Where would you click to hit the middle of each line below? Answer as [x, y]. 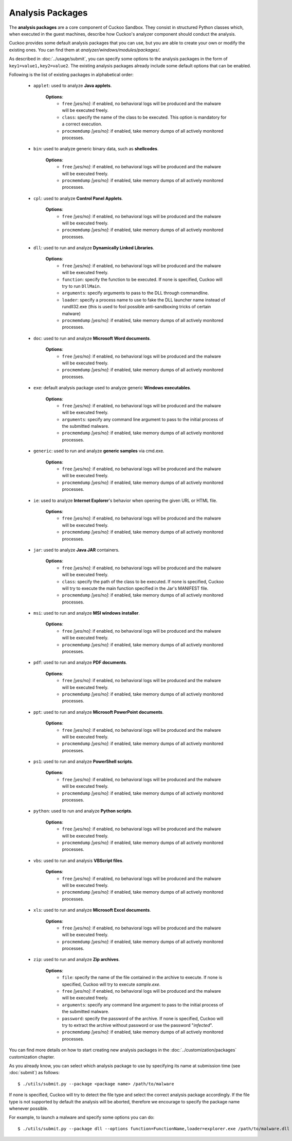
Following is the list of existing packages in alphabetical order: [71, 74]
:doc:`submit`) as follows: [34, 1073]
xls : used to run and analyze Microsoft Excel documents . [92, 910]
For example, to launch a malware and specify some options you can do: [82, 1118]
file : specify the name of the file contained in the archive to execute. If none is [142, 978]
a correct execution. [82, 124]
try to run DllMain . [82, 286]
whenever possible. [29, 1108]
